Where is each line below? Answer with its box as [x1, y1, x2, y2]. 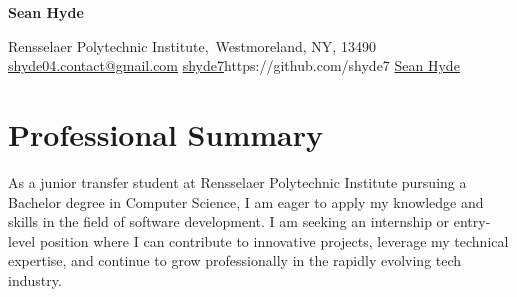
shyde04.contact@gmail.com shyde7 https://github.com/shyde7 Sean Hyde [8, 55, 460, 76]
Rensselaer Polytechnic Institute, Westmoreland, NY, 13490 [8, 35, 376, 56]
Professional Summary [8, 113, 323, 154]
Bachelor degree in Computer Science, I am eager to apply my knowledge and [8, 191, 484, 212]
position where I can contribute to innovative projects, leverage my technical [39, 230, 509, 251]
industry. [8, 269, 62, 290]
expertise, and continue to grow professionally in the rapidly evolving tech [8, 250, 462, 271]
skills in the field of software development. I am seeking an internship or [8, 211, 450, 232]
